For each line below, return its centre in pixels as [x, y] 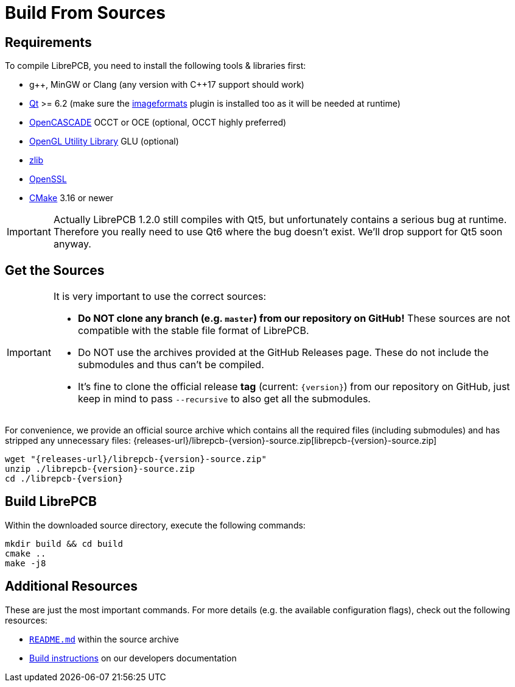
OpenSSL [48, 179]
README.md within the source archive [104, 639]
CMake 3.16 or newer [72, 198]
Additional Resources [71, 586]
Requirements [48, 42]
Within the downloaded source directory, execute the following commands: [155, 525]
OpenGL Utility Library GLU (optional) [104, 141]
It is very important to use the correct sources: [160, 297]
